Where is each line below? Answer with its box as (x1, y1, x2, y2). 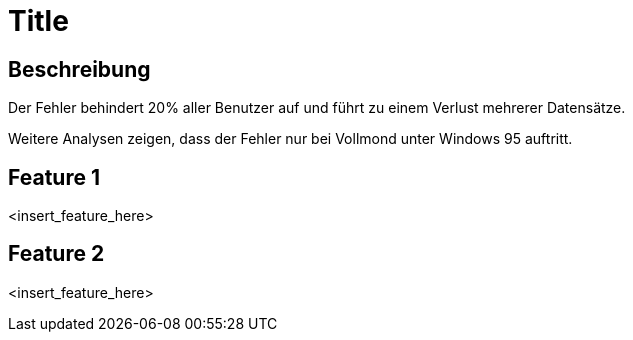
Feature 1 (8, 164, 100, 190)
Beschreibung (8, 56, 151, 82)
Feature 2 (8, 241, 105, 267)
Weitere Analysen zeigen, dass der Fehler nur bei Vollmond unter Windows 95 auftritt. (8, 130, 573, 148)
